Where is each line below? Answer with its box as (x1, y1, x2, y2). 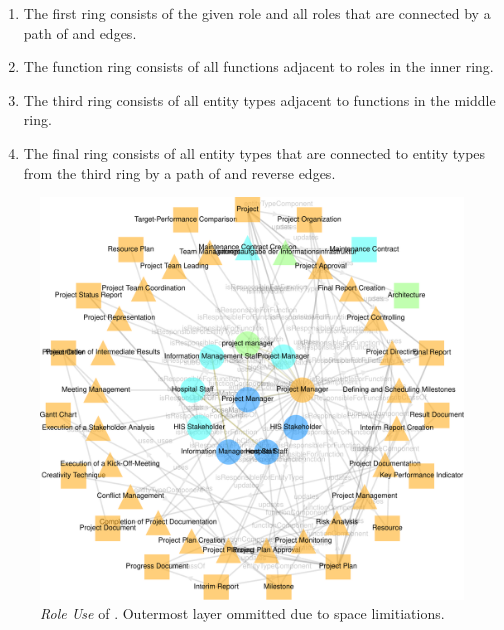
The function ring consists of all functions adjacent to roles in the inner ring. (23, 56, 494, 77)
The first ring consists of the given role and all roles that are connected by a (23, 3, 491, 23)
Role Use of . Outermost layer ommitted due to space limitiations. (40, 603, 445, 624)
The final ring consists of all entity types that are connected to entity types (23, 142, 486, 163)
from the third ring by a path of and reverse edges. (23, 162, 336, 183)
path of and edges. (23, 22, 137, 43)
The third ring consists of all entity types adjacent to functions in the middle (23, 89, 496, 110)
